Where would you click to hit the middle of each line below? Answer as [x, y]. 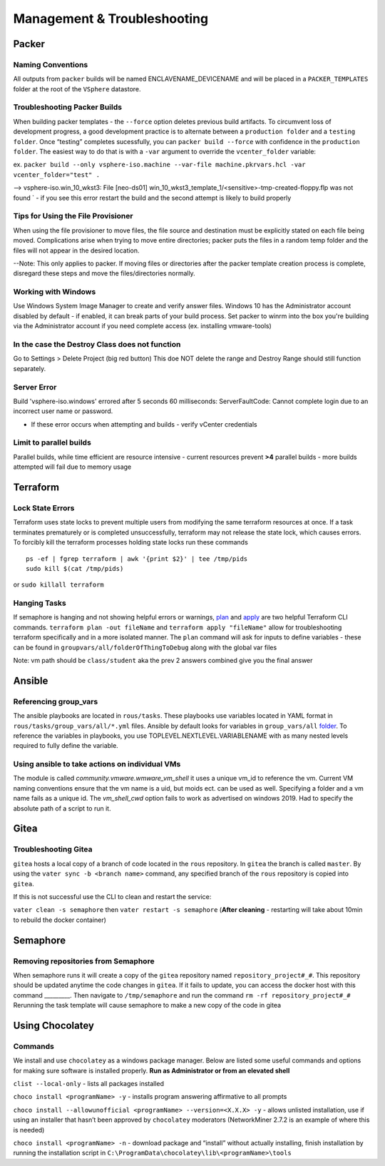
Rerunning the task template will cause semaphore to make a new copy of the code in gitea [147, 1005]
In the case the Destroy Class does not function [97, 344]
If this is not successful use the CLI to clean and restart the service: [112, 896]
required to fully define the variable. [66, 746]
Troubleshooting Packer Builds [68, 107]
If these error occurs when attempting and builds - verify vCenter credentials [144, 424]
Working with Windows [55, 292]
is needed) [29, 1130]
